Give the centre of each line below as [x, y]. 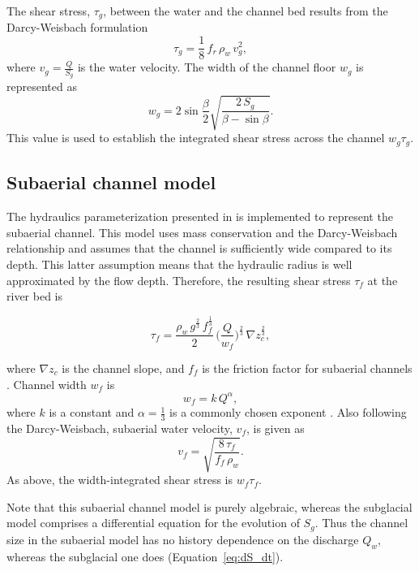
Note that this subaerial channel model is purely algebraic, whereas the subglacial [209, 506]
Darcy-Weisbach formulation [77, 27]
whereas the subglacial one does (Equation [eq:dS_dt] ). [145, 556]
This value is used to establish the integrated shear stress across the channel [196, 138]
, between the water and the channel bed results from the [246, 11]
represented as [42, 87]
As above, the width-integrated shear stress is [120, 480]
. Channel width [47, 384]
